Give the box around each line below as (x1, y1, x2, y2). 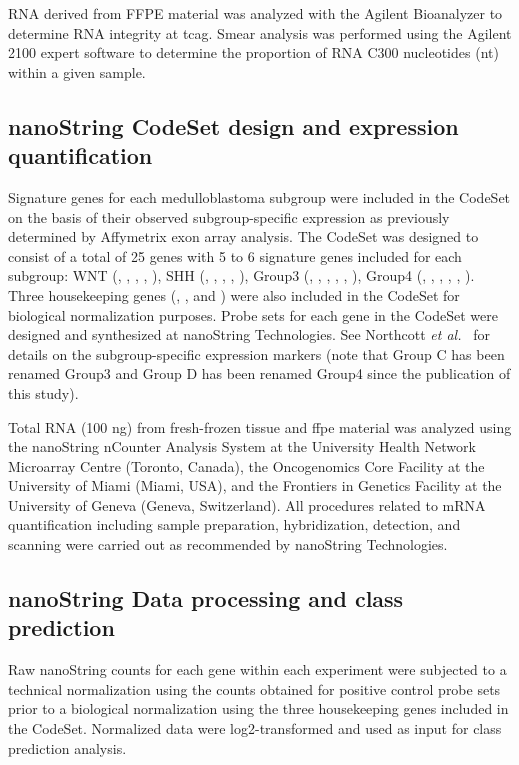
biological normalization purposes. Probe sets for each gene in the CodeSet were (8, 304, 498, 325)
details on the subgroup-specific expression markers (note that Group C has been (8, 343, 505, 364)
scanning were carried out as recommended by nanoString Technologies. (8, 534, 448, 555)
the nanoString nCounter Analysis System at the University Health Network (8, 436, 476, 457)
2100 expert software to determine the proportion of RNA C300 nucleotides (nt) (8, 42, 499, 63)
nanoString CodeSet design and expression (8, 110, 459, 141)
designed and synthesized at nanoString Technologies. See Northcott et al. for (8, 324, 490, 345)
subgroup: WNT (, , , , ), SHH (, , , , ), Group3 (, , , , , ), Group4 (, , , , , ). (8, 265, 475, 286)
